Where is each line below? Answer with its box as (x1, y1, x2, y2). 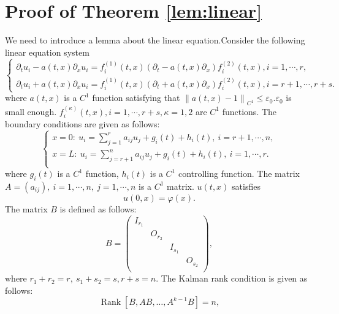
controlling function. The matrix (178, 167, 300, 180)
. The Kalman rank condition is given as (156, 272, 308, 285)
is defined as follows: (59, 202, 137, 215)
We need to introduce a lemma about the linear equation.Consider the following (5, 34, 305, 47)
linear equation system (5, 45, 90, 58)
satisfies (232, 179, 261, 192)
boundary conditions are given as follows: (5, 118, 160, 130)
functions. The (222, 105, 277, 118)
